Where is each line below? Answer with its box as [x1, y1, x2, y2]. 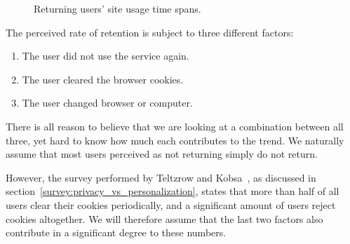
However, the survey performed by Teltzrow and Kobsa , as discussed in [6, 170, 316, 184]
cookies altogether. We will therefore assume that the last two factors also [6, 211, 323, 226]
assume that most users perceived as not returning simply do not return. [6, 147, 318, 161]
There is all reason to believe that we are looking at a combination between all [6, 118, 344, 133]
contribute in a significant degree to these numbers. [6, 225, 227, 240]
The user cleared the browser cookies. [22, 72, 184, 86]
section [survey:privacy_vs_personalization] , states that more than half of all [6, 184, 339, 198]
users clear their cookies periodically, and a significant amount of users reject [6, 197, 336, 212]
